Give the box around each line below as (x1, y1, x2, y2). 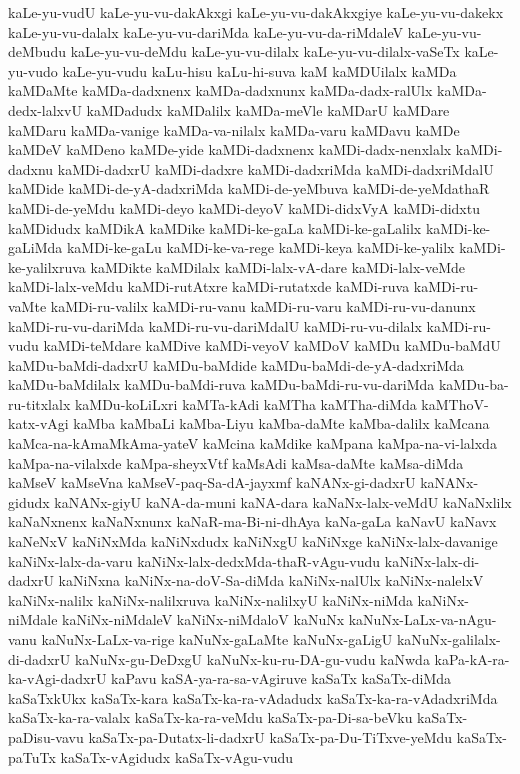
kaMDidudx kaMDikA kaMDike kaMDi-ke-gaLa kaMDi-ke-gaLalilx (8, 217, 422, 238)
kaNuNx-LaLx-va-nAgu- (348, 609, 497, 630)
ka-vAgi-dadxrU (8, 668, 107, 689)
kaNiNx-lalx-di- (384, 550, 480, 571)
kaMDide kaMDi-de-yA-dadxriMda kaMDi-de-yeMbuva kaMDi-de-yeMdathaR (8, 178, 490, 199)
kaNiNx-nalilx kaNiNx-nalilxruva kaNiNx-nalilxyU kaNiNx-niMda (8, 589, 413, 610)
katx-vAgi (8, 413, 69, 434)
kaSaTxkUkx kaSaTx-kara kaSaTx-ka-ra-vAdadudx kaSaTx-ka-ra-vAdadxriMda (8, 687, 498, 708)
